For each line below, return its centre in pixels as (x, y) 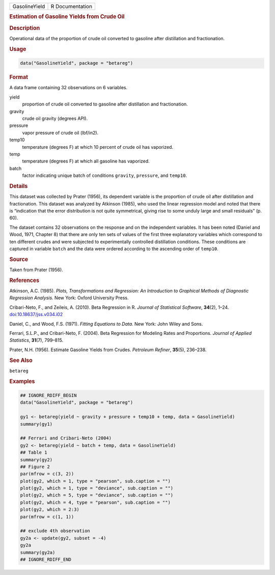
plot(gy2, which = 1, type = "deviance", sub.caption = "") (97, 488)
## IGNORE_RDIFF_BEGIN (48, 396)
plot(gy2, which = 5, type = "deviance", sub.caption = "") (97, 495)
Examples (22, 381)
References (24, 280)
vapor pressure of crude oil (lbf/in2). (60, 133)
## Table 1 (34, 453)
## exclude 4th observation (55, 531)
